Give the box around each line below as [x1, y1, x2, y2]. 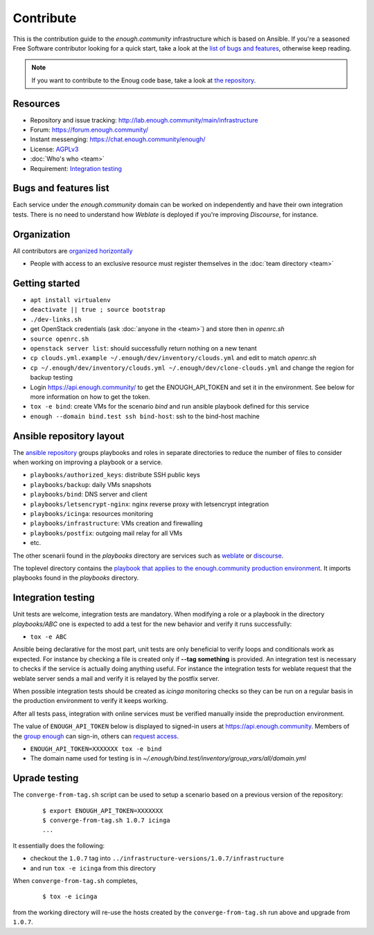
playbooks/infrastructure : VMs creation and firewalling [30, 519, 204, 528]
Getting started [12, 277, 80, 289]
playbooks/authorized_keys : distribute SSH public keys [30, 471, 200, 479]
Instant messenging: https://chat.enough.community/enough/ [30, 135, 206, 143]
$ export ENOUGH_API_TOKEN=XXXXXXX [42, 807, 163, 814]
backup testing [30, 373, 73, 382]
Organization [12, 229, 71, 240]
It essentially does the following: [12, 841, 105, 850]
